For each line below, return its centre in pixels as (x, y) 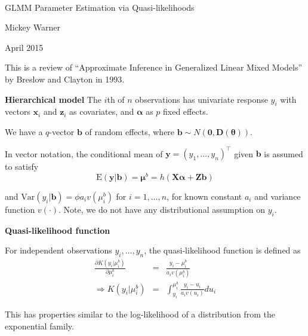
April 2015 (24, 47)
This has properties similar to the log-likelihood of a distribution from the (140, 314)
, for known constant (204, 196)
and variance (278, 196)
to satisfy (22, 167)
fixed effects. (186, 112)
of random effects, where (130, 131)
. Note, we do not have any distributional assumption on (162, 209)
